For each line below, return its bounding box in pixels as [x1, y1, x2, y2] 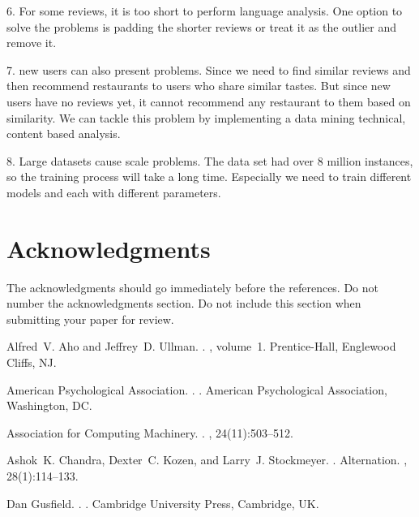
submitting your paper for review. [6, 310, 174, 327]
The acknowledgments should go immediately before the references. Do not [6, 278, 379, 295]
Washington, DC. [6, 397, 92, 414]
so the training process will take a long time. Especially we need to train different [6, 168, 412, 185]
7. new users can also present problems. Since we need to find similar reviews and [6, 61, 411, 78]
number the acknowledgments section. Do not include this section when [6, 295, 361, 312]
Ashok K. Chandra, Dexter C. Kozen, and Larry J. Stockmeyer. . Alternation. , [6, 451, 408, 468]
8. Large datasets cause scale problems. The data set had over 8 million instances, [6, 152, 413, 169]
